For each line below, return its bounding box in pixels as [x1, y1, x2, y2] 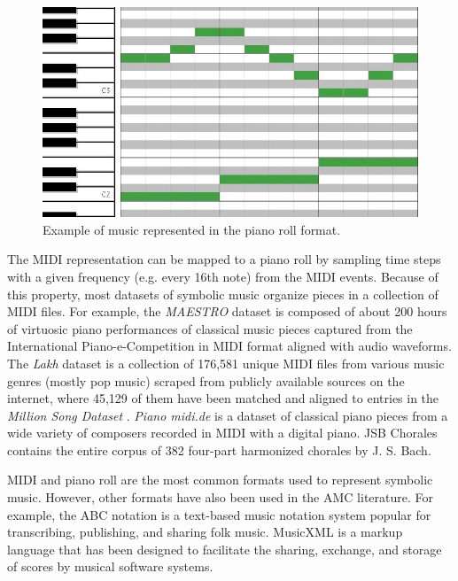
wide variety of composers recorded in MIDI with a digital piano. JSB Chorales [7, 423, 438, 442]
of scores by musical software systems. [7, 557, 213, 576]
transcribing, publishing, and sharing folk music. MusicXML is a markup [7, 523, 403, 541]
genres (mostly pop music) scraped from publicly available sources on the [7, 371, 405, 390]
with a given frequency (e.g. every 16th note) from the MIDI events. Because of [7, 267, 439, 285]
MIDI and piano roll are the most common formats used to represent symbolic [7, 470, 433, 489]
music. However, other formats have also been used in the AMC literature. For [7, 488, 433, 507]
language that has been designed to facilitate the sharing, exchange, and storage [7, 539, 442, 558]
